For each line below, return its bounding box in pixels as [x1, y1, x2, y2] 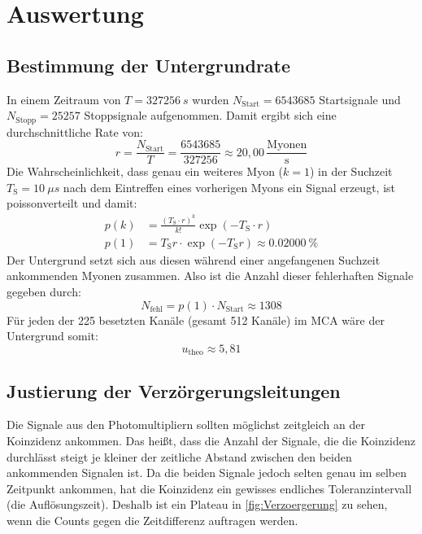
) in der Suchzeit [310, 163, 393, 180]
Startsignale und [319, 90, 401, 107]
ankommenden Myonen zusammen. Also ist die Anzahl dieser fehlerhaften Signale [7, 267, 414, 284]
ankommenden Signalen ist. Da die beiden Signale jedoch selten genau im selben [7, 464, 407, 481]
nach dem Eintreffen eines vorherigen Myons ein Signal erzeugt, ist [63, 178, 395, 195]
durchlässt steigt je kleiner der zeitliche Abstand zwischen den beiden [7, 448, 352, 465]
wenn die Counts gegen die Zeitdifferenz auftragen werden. [7, 512, 298, 529]
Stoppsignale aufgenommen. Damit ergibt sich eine [84, 107, 337, 124]
